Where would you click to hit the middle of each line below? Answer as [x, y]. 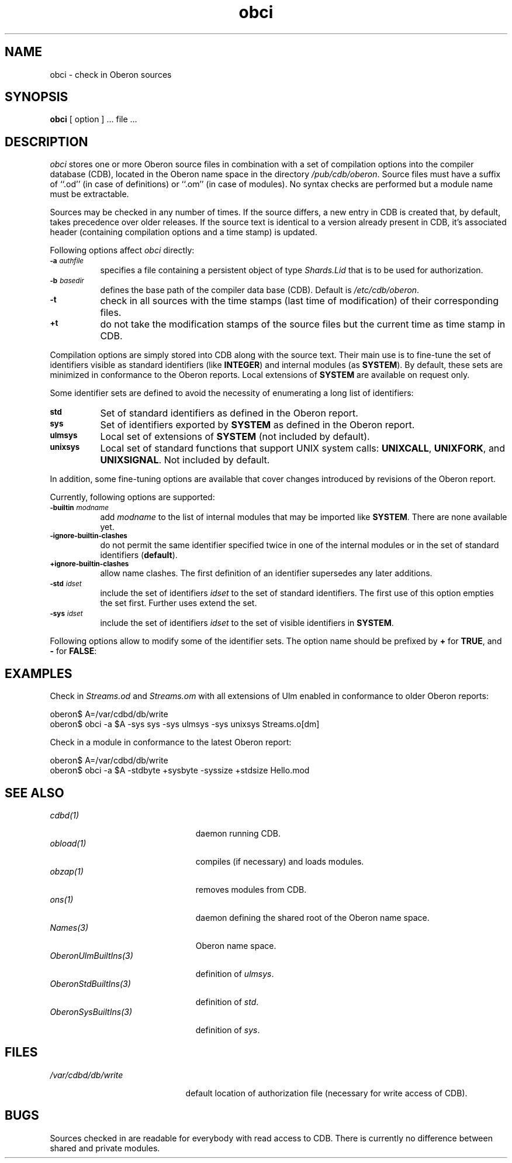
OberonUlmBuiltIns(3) [91, 955]
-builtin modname [79, 508]
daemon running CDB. [238, 833]
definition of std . [227, 1002]
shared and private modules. [105, 1148]
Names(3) [69, 927]
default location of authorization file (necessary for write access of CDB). [326, 1093]
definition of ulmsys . [235, 973]
